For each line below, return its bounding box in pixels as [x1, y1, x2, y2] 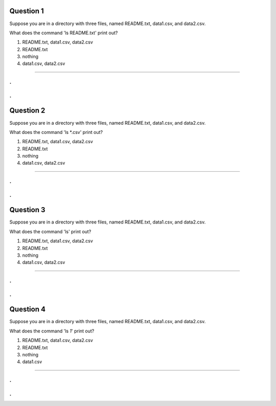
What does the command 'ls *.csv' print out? [9, 129, 103, 135]
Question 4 [9, 305, 46, 314]
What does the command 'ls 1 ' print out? [9, 328, 95, 334]
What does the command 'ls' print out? [9, 228, 91, 235]
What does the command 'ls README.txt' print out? [9, 30, 118, 36]
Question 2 [9, 106, 45, 115]
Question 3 [9, 206, 45, 214]
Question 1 [9, 7, 44, 15]
